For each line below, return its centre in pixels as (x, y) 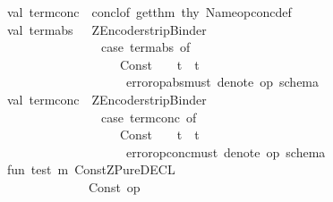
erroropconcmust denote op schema (226, 151)
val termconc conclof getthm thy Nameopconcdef (149, 12)
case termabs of (145, 47)
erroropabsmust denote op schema (222, 82)
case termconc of (149, 117)
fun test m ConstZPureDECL (91, 169)
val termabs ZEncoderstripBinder (107, 29)
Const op (114, 186)
